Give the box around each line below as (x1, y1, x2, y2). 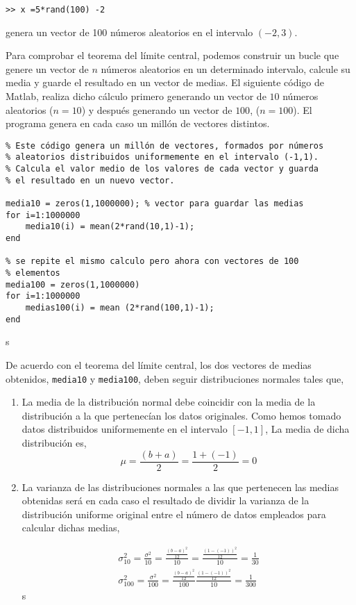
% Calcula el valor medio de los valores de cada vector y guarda (6, 164, 319, 174)
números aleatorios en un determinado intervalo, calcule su (101, 61, 350, 76)
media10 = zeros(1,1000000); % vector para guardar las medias (6, 199, 304, 209)
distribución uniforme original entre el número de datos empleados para (22, 506, 326, 521)
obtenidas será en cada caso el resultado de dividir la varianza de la (22, 493, 310, 508)
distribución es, (22, 435, 87, 449)
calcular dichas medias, (22, 520, 120, 535)
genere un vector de (6, 61, 89, 76)
